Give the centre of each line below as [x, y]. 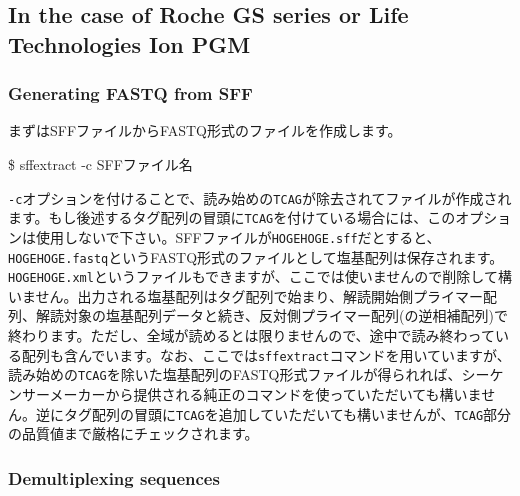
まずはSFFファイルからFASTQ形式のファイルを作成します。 [205, 130]
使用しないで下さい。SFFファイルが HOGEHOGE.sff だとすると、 [238, 236]
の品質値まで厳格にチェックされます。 [133, 433]
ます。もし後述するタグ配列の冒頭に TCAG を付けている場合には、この [232, 217]
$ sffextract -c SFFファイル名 [100, 163]
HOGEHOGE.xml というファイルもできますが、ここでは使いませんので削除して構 [260, 276]
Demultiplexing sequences [114, 477]
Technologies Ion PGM [129, 43]
